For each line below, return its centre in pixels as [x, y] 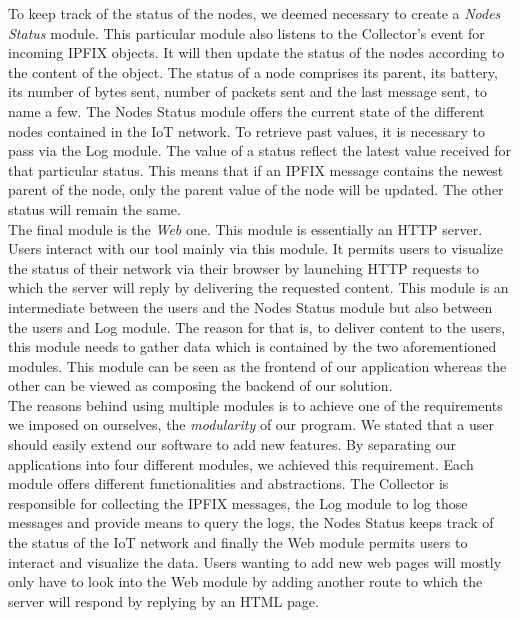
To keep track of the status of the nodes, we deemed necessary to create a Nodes [254, 13]
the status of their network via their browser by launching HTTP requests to [243, 267]
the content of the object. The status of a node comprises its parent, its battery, [253, 71]
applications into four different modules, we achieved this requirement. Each [241, 463]
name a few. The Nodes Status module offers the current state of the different [246, 110]
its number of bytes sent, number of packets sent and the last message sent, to [248, 91]
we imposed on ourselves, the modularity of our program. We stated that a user [251, 424]
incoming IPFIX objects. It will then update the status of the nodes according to [256, 52]
